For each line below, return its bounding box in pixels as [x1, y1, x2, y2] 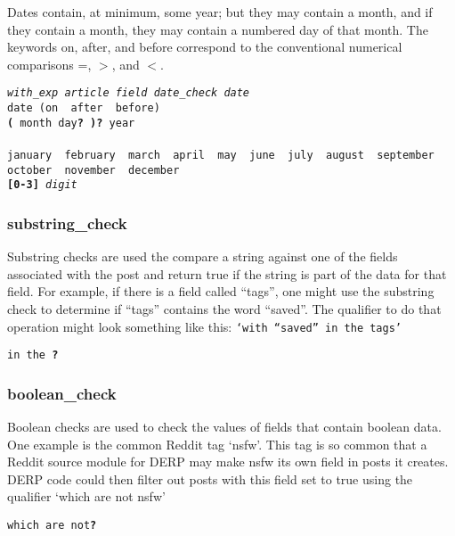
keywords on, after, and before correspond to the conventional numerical [7, 37, 402, 56]
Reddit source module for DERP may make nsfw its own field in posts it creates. [7, 452, 449, 471]
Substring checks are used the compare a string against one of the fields [7, 247, 398, 266]
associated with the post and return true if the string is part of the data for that [7, 264, 447, 283]
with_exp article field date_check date [7, 87, 250, 100]
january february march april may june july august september [7, 148, 435, 161]
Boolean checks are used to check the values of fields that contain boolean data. [7, 417, 442, 436]
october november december [7, 163, 180, 177]
